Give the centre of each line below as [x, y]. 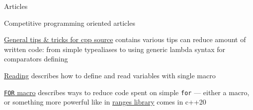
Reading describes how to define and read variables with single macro [110, 75]
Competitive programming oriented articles [70, 23]
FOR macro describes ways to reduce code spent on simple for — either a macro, [127, 92]
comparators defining [36, 59]
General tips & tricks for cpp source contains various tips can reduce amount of [125, 39]
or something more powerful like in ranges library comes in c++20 [105, 102]
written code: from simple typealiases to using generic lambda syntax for [115, 49]
